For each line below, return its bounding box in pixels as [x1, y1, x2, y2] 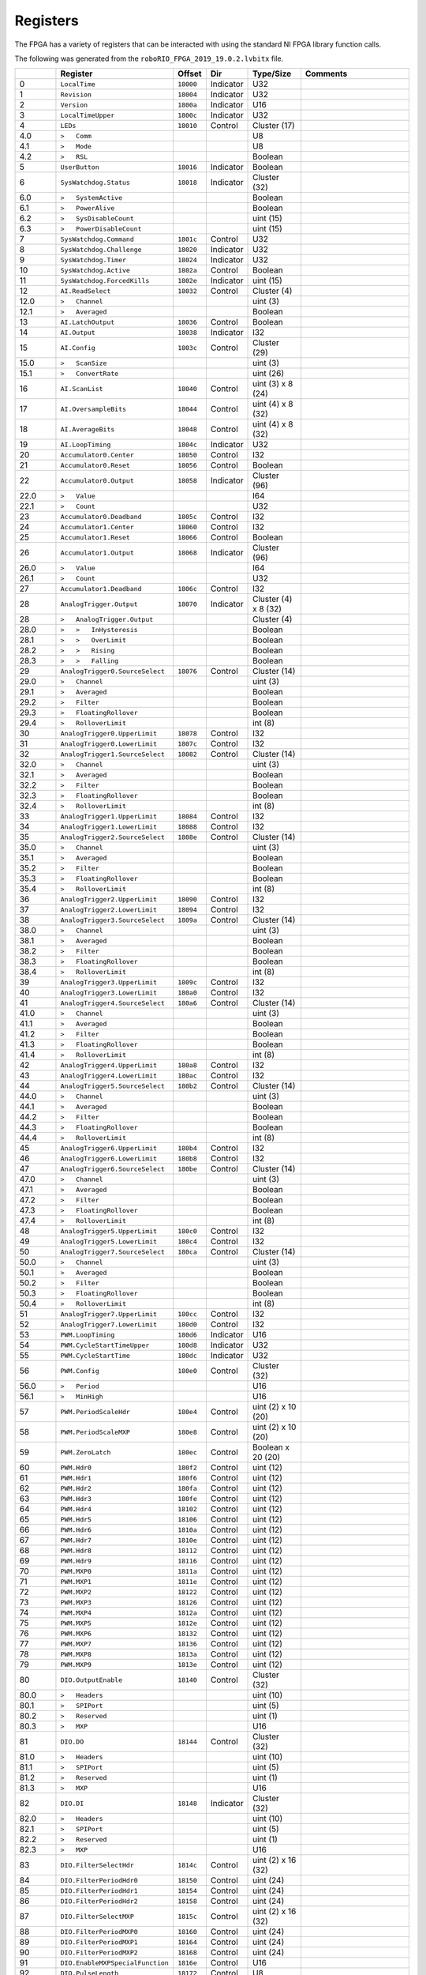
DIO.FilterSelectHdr [60, 1860, 134, 1869]
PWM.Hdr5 [60, 1515, 92, 1524]
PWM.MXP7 [60, 1639, 92, 1648]
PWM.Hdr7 [60, 1536, 92, 1544]
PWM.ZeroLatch [60, 1448, 111, 1457]
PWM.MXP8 [60, 1650, 92, 1658]
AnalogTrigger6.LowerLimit [60, 1154, 158, 1163]
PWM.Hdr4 [60, 1505, 92, 1513]
